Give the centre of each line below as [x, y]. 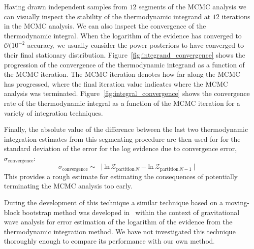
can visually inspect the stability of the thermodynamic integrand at [107, 16]
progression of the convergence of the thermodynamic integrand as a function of [124, 64]
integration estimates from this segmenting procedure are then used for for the [122, 139]
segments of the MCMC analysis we [192, 6]
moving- [237, 202]
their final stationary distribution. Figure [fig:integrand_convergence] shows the [125, 54]
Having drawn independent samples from [66, 6]
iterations [236, 16]
